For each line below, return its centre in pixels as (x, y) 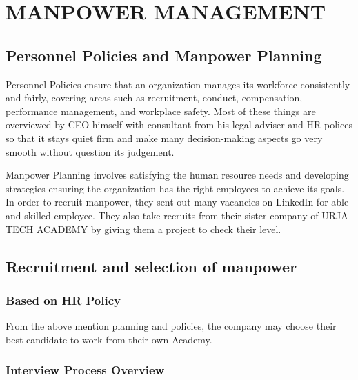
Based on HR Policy (63, 300)
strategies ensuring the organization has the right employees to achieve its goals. (175, 188)
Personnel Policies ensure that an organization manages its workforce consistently (178, 84)
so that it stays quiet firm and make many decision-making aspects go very (164, 138)
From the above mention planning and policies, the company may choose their (171, 326)
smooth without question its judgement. (90, 151)
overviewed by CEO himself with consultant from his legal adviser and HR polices (179, 124)
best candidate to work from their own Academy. (109, 339)
